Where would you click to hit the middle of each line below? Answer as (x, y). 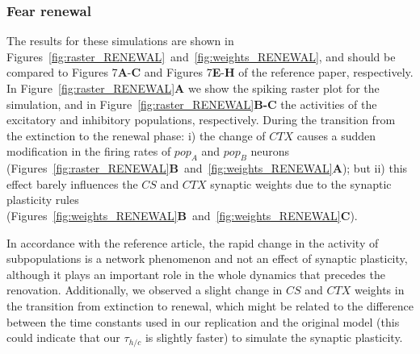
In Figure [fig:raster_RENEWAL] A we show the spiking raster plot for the (193, 88)
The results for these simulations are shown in (120, 41)
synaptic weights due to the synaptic (301, 183)
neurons (270, 151)
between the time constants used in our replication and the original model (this (203, 321)
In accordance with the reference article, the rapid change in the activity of (193, 242)
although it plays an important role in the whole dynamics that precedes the (196, 274)
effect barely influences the (72, 183)
